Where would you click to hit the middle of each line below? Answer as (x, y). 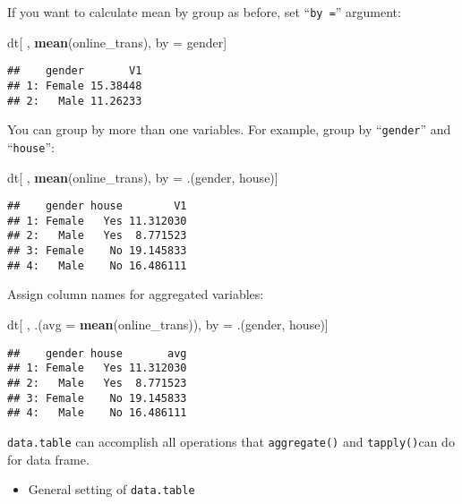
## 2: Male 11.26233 (75, 101)
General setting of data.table (111, 489)
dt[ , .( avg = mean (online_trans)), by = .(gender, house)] (168, 324)
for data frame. (48, 459)
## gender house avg (97, 353)
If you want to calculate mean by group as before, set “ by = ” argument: (204, 12)
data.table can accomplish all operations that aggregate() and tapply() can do (231, 441)
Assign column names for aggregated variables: (136, 294)
